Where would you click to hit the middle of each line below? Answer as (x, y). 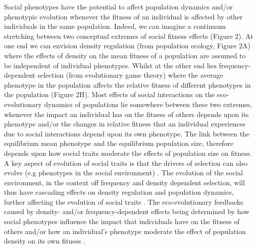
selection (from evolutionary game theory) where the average (130, 75)
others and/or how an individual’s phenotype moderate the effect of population (125, 231)
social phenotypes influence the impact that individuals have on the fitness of (122, 221)
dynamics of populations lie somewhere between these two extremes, (148, 104)
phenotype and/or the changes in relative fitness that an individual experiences (125, 124)
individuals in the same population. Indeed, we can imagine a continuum (115, 26)
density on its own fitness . (45, 241)
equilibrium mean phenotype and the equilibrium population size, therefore (119, 143)
